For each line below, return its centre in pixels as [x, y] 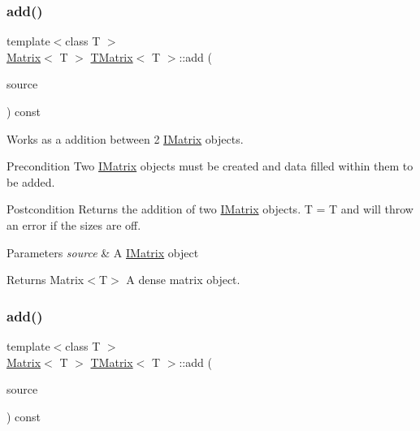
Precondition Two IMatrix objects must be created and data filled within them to [210, 166]
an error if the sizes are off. [74, 224]
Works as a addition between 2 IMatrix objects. [125, 138]
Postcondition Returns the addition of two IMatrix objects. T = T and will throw [210, 209]
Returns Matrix [45, 280]
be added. [31, 181]
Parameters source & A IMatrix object [103, 252]
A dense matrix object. [183, 280]
